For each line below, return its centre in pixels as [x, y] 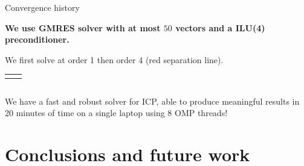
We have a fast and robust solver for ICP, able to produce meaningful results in [152, 101]
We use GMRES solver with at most [83, 27]
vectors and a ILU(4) [220, 27]
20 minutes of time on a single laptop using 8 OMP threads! [116, 113]
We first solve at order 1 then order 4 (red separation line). [114, 59]
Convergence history [42, 7]
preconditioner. [37, 39]
